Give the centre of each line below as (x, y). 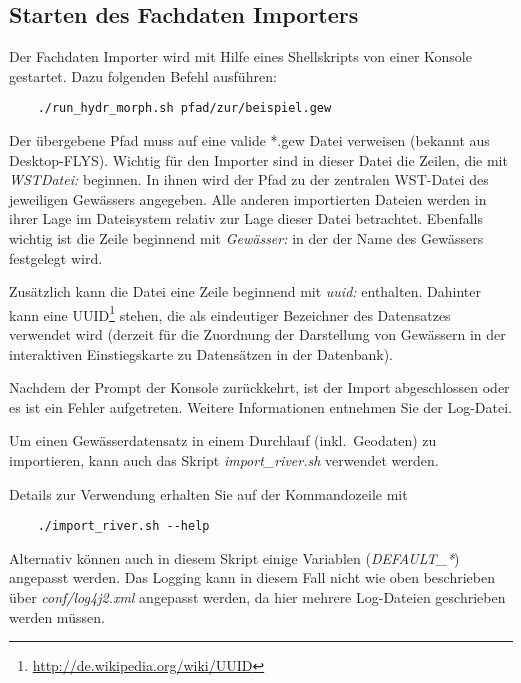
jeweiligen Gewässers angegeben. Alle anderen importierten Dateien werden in (248, 198)
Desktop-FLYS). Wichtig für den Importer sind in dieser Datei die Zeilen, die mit (258, 159)
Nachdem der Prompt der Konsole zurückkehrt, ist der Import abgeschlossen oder (259, 387)
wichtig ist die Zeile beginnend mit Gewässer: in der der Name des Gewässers (246, 238)
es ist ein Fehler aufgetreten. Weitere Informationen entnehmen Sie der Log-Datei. (260, 406)
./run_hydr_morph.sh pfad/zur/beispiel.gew (184, 108)
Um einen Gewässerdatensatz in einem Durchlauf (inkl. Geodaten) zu (223, 440)
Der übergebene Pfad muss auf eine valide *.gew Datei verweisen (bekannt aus (249, 140)
